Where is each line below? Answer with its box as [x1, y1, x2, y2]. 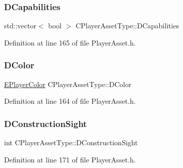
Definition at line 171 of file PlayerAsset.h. [4, 154, 136, 164]
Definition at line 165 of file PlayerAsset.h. [4, 37, 136, 48]
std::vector [4, 20, 36, 31]
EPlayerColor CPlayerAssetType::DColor [4, 78, 131, 89]
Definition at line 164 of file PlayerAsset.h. [4, 96, 136, 106]
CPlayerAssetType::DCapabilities [75, 20, 179, 31]
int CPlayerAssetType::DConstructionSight [4, 137, 138, 148]
